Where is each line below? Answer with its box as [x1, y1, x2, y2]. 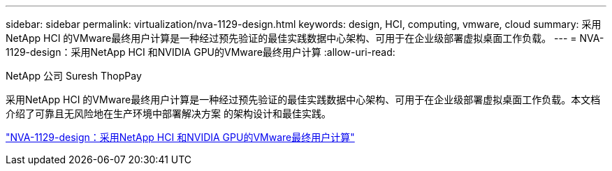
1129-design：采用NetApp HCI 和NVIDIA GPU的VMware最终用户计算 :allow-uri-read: [6, 46, 395, 58]
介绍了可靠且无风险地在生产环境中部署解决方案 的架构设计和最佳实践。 [6, 107, 331, 119]
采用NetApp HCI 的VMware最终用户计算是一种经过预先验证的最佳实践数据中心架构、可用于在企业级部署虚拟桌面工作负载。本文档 [6, 94, 601, 105]
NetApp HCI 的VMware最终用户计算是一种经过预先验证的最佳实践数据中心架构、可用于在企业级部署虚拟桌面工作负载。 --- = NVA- [6, 32, 604, 44]
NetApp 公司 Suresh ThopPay [6, 70, 142, 82]
